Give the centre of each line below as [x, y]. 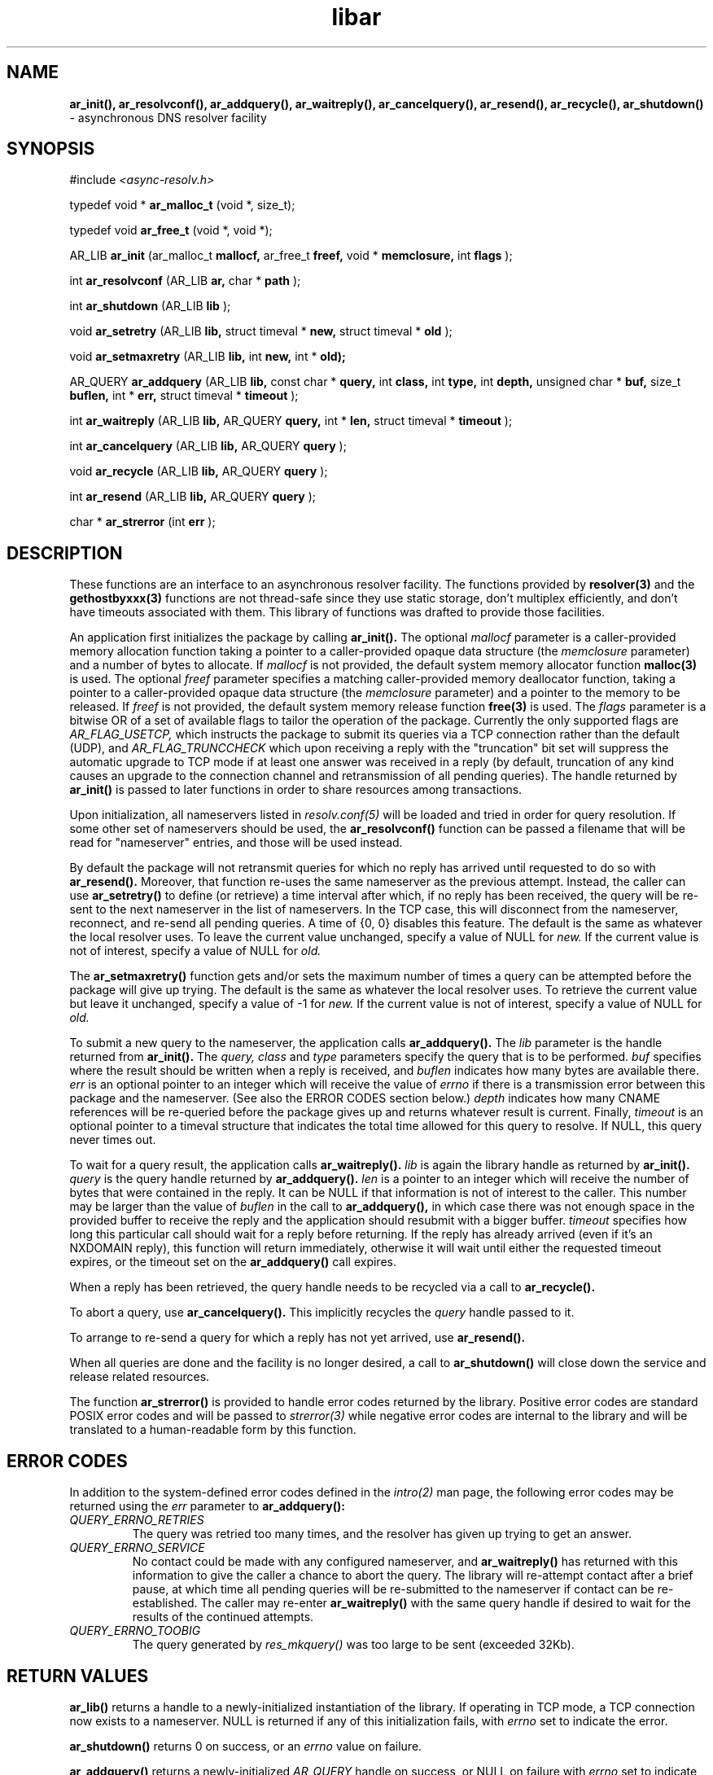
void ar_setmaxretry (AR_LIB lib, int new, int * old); [208, 357]
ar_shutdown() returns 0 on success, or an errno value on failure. [246, 1746]
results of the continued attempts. [223, 1617]
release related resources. [140, 1377]
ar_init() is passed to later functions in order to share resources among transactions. [296, 790]
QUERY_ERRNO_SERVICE [137, 1548]
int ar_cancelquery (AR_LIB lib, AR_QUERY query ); [208, 446]
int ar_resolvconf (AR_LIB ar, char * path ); [185, 281]
